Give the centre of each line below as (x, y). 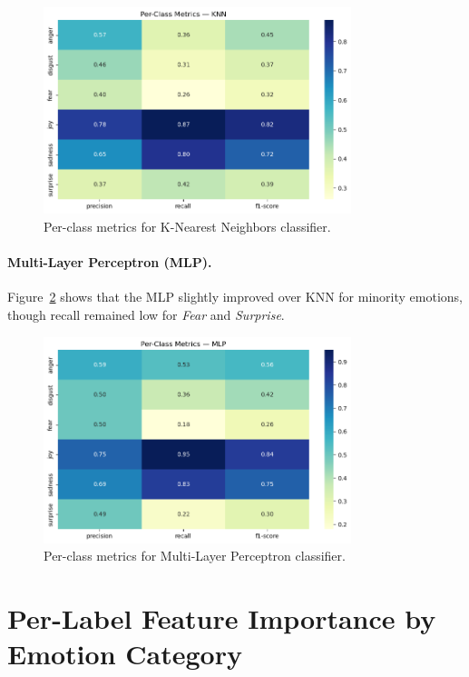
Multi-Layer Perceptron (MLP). (110, 262)
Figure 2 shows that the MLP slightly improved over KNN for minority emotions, (235, 297)
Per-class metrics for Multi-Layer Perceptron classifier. (195, 556)
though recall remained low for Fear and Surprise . (146, 314)
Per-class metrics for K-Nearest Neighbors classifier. (187, 226)
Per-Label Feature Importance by (222, 618)
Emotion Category (125, 654)
